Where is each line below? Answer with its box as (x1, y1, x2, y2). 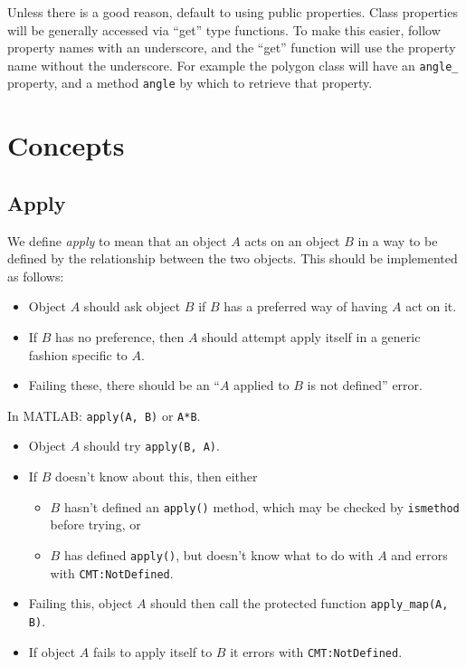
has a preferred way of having (223, 297, 388, 316)
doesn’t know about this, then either (55, 467, 258, 486)
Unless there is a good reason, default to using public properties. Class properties (7, 3, 458, 21)
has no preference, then (55, 328, 185, 347)
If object (28, 642, 76, 661)
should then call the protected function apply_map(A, (150, 594, 449, 613)
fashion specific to (28, 345, 128, 364)
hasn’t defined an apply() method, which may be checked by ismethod (63, 497, 460, 516)
